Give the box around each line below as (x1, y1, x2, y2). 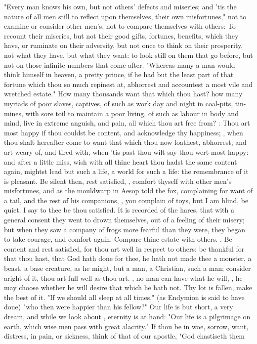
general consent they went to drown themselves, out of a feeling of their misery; (4, 215, 245, 225)
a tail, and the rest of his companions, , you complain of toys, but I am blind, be (4, 195, 249, 205)
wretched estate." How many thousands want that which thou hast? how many (4, 88, 243, 99)
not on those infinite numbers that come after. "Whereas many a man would (4, 59, 235, 70)
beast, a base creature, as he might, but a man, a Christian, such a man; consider (4, 263, 251, 273)
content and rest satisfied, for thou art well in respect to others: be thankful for (4, 243, 245, 254)
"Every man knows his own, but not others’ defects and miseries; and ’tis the (4, 1, 237, 11)
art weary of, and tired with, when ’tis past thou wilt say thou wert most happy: (4, 146, 249, 157)
